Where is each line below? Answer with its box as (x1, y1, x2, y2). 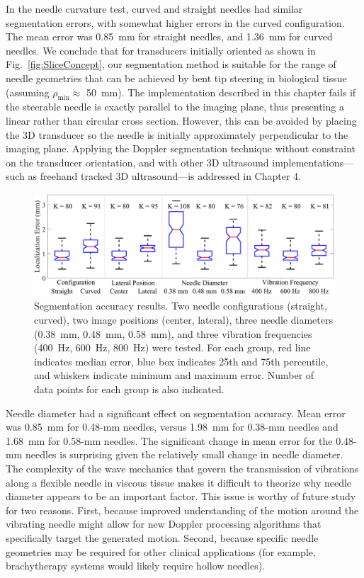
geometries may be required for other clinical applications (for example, (6, 544, 316, 559)
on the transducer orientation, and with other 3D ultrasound (6, 154, 269, 169)
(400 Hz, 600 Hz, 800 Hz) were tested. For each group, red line (34, 340, 311, 355)
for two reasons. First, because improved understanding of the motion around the (6, 502, 359, 517)
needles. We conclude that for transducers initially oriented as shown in (6, 42, 316, 57)
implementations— (272, 154, 354, 169)
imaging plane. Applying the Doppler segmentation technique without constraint (6, 141, 356, 156)
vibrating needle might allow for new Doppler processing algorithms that (6, 516, 322, 531)
